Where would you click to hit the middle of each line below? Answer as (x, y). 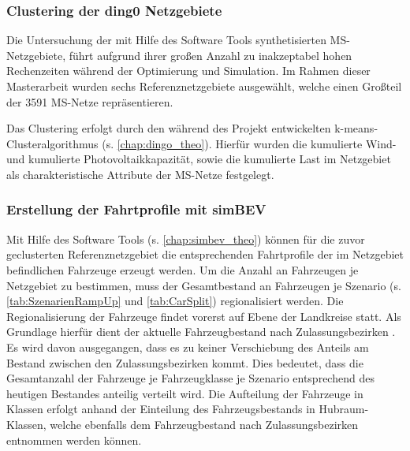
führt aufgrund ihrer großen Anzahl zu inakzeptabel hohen (211, 55)
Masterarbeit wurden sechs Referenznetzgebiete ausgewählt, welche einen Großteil (204, 86)
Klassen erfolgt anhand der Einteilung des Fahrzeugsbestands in (161, 409)
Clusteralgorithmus (52, 143)
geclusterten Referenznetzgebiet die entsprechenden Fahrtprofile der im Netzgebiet (205, 254)
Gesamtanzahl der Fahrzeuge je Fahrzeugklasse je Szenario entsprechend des (190, 378)
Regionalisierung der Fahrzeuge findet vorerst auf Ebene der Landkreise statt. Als (204, 316)
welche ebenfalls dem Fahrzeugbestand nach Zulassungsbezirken (204, 424)
